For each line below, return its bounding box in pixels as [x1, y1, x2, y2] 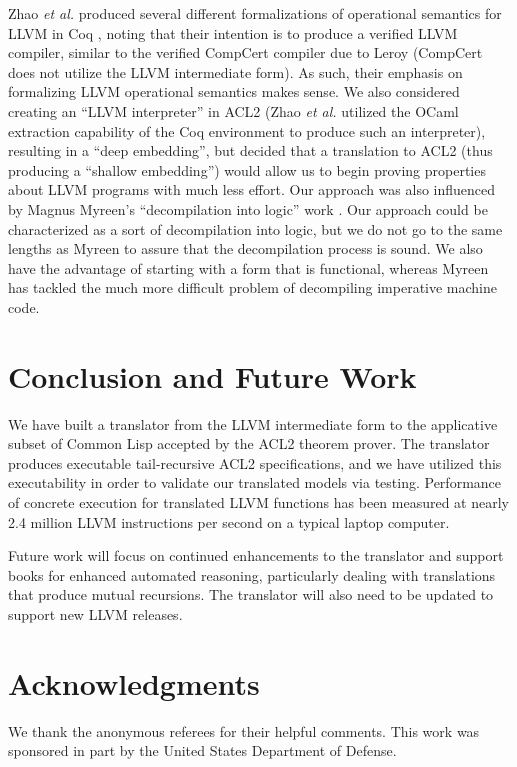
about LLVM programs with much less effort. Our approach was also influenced [8, 179, 496, 200]
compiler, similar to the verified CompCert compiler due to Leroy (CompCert [8, 42, 483, 63]
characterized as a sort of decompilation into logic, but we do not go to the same [8, 218, 503, 239]
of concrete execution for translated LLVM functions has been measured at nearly [8, 492, 510, 512]
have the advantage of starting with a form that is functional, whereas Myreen [8, 257, 489, 278]
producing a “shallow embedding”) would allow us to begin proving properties [8, 159, 486, 180]
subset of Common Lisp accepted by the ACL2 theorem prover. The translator [8, 433, 490, 454]
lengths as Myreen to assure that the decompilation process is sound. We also [8, 238, 483, 259]
